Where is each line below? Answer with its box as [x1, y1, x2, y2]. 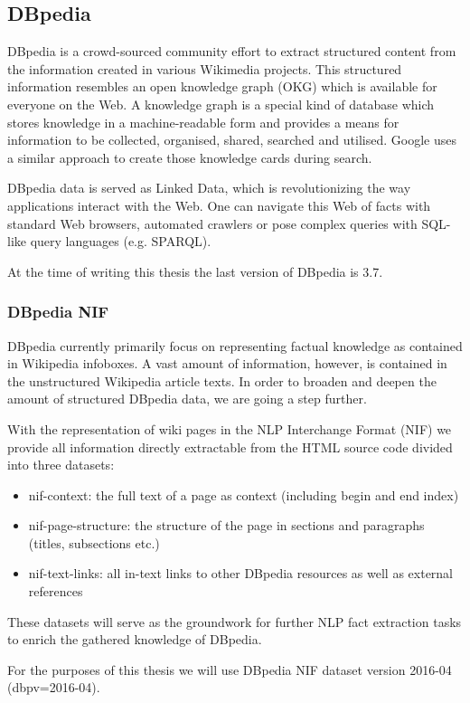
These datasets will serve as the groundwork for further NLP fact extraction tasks [7, 612, 462, 631]
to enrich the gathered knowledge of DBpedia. [7, 630, 262, 649]
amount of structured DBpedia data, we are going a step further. [7, 389, 367, 408]
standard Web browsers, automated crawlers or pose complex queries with [7, 214, 418, 233]
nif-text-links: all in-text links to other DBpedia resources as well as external [28, 564, 454, 583]
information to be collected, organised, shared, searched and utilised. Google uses [7, 130, 456, 149]
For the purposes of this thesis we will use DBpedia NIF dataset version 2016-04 [7, 660, 452, 679]
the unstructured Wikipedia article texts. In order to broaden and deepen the [7, 371, 437, 390]
